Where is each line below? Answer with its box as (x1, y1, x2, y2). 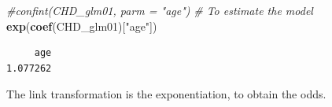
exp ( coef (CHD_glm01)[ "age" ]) (6, 17, 157, 34)
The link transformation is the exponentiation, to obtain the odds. (6, 86, 326, 102)
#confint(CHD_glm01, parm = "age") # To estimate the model (6, 2, 313, 18)
